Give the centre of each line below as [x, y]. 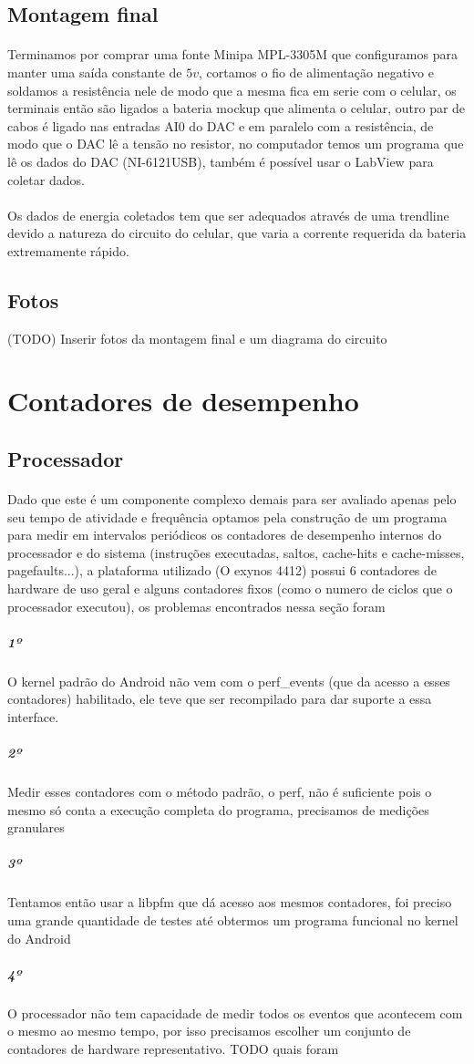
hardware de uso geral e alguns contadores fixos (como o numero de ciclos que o [230, 589]
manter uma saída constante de [95, 72]
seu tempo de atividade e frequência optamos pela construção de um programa [227, 517]
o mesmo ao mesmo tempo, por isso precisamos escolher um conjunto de [209, 1031]
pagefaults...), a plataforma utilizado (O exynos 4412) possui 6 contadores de [222, 570]
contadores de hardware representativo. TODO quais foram [173, 1048]
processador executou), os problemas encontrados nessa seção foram [196, 606]
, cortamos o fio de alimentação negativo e [316, 72]
